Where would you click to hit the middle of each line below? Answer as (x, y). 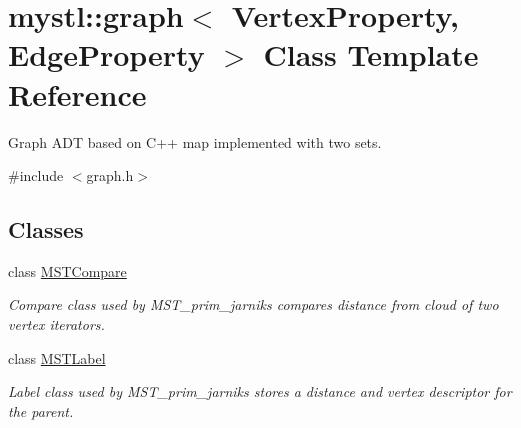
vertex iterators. (56, 324)
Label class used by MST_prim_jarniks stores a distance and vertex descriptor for (260, 391)
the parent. (41, 410)
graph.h (110, 175)
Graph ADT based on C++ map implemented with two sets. (195, 141)
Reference (77, 93)
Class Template (371, 54)
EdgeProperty (106, 54)
